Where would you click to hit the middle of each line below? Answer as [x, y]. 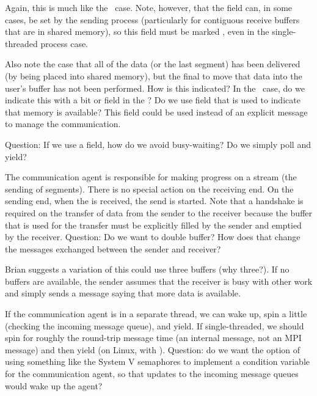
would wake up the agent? [54, 385]
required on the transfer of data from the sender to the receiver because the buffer [159, 212]
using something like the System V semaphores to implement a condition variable [157, 361]
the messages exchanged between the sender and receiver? [113, 248]
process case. [64, 43]
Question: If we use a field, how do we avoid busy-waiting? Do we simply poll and [158, 144]
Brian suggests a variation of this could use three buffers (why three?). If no [147, 269]
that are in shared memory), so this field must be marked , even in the [137, 31]
